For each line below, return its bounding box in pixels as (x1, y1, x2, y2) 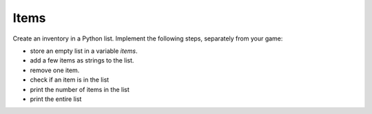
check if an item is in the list (30, 76, 110, 84)
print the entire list (30, 95, 82, 103)
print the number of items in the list (30, 85, 130, 93)
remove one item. (30, 66, 80, 74)
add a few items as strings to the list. (30, 56, 134, 65)
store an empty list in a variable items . (30, 47, 138, 55)
